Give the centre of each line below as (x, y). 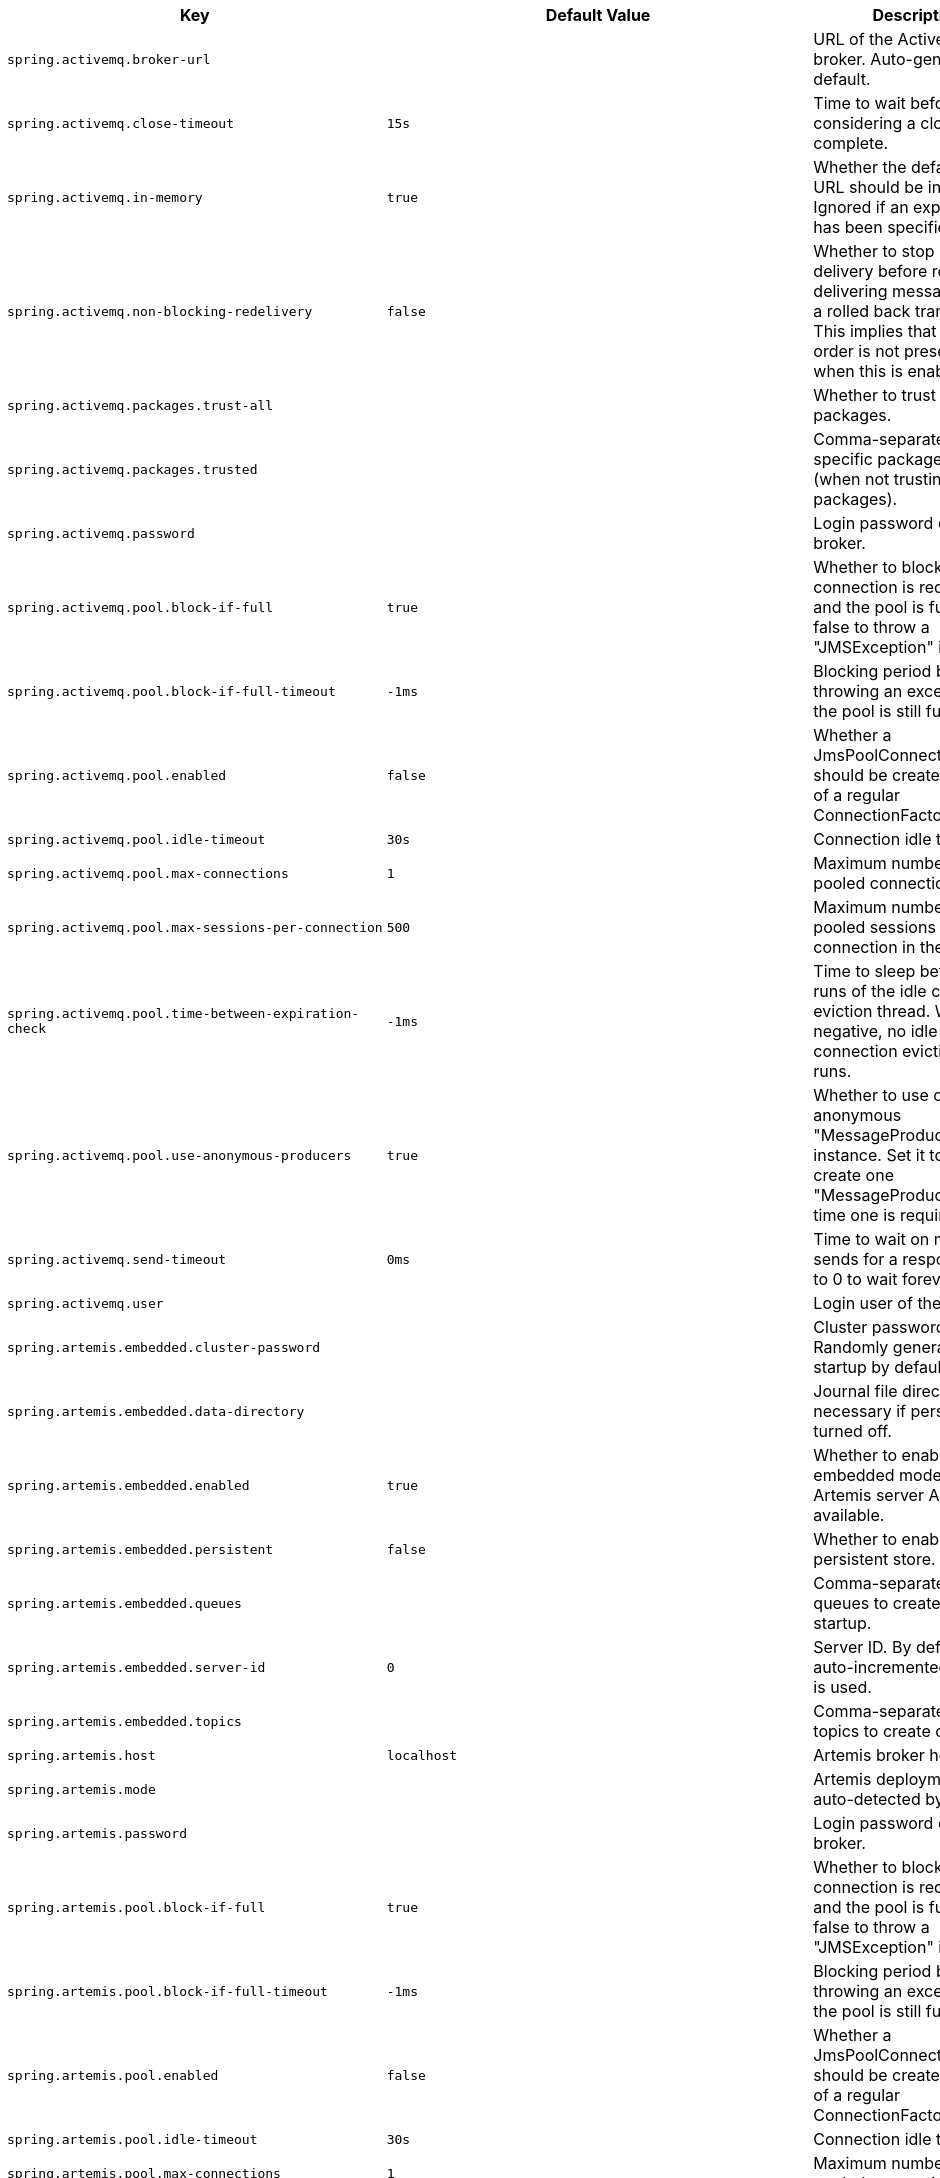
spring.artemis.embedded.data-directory (156, 1411)
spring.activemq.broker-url (109, 59)
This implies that (875, 331)
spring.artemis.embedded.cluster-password (164, 1347)
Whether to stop (874, 251)
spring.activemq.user (85, 1303)
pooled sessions (874, 927)
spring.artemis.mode (81, 1789)
